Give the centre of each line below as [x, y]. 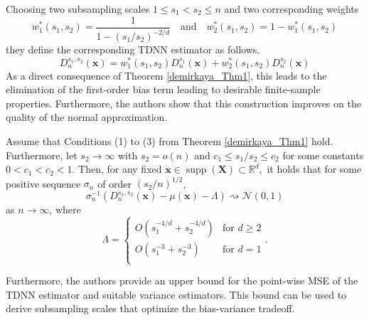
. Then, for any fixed [117, 169]
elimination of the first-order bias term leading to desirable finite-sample [163, 89]
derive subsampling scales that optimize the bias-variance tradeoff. [150, 308]
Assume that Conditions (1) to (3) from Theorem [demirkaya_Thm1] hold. [170, 141]
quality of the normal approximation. [87, 117]
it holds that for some [314, 169]
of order [115, 183]
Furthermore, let [42, 155]
